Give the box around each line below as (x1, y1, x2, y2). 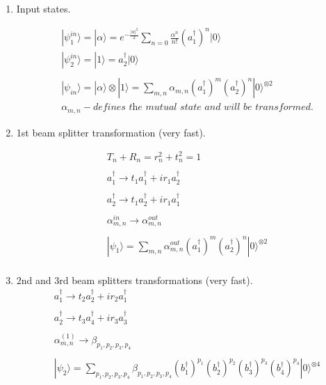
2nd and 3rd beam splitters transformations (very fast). (16, 272, 253, 287)
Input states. (16, 1, 71, 15)
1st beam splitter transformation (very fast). (16, 125, 206, 139)
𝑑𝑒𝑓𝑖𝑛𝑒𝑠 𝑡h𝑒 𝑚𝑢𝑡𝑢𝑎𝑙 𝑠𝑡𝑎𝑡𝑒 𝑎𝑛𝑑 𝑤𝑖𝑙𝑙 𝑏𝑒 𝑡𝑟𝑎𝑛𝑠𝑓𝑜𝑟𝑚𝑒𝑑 (92, 102, 311, 113)
